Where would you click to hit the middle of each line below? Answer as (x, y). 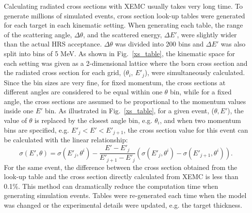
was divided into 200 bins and (159, 44)
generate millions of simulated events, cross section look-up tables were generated (125, 15)
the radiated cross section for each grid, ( (65, 72)
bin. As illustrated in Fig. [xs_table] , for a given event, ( (129, 111)
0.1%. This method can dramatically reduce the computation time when (111, 186)
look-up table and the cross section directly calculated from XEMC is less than (121, 176)
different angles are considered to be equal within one (83, 92)
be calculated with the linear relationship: (66, 140)
